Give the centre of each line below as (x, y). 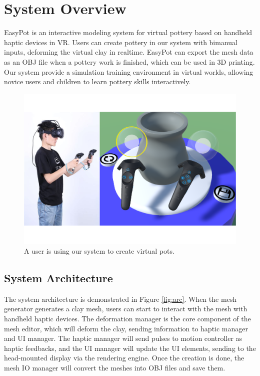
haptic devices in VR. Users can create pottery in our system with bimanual (121, 42)
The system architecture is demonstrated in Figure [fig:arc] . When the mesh (120, 299)
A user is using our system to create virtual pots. (99, 250)
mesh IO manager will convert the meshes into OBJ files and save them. (115, 367)
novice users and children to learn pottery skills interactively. (97, 81)
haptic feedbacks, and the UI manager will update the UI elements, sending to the (130, 348)
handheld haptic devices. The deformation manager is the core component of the (127, 318)
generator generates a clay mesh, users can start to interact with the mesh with (126, 309)
